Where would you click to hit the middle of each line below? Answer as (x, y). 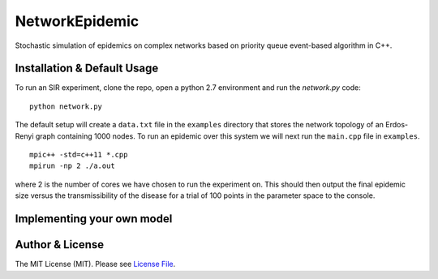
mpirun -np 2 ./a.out (72, 166)
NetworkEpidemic (77, 21)
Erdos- (397, 125)
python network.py (66, 106)
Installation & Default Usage (87, 69)
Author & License (60, 245)
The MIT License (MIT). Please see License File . (95, 264)
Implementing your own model (94, 219)
